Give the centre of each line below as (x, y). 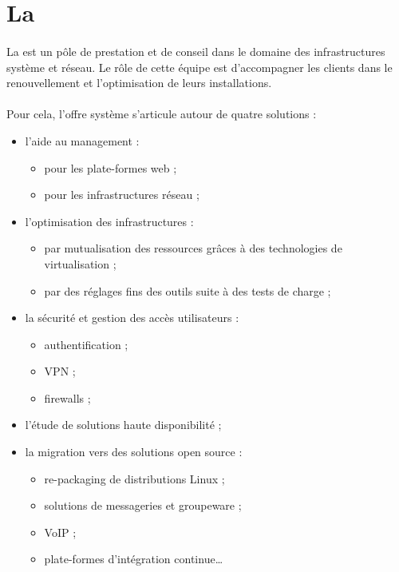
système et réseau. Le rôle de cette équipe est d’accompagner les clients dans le (199, 67)
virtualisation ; (80, 263)
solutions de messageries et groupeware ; (143, 505)
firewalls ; (67, 397)
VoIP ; (60, 532)
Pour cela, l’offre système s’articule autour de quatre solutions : (162, 114)
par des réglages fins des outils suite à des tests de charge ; (188, 290)
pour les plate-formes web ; (111, 167)
